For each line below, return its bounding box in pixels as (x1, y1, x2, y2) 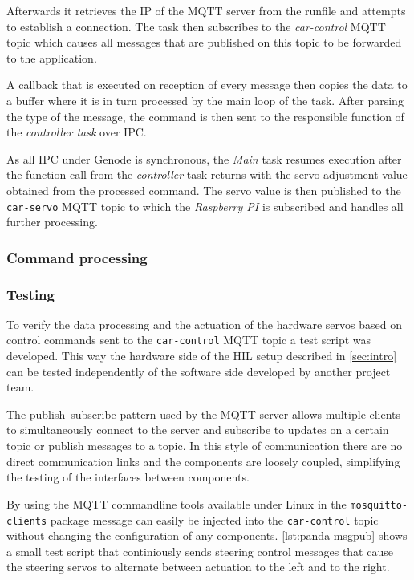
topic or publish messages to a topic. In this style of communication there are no (6, 437, 403, 454)
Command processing (6, 247, 148, 267)
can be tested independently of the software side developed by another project (6, 363, 391, 379)
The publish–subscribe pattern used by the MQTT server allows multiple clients (6, 405, 401, 422)
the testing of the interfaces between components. (6, 468, 250, 485)
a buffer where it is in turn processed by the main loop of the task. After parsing (6, 91, 404, 108)
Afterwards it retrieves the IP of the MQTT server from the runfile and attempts (6, 2, 406, 18)
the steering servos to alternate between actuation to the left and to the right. (6, 558, 390, 575)
